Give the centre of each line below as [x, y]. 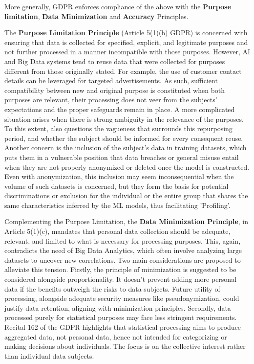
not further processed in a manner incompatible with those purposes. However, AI [127, 52]
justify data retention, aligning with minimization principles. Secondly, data [118, 307]
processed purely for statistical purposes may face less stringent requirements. [121, 317]
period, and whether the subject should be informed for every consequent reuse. [124, 138]
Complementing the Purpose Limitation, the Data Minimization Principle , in [127, 221]
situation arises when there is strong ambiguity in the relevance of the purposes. [124, 119]
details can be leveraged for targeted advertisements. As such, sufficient [111, 80]
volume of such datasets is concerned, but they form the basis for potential [116, 186]
